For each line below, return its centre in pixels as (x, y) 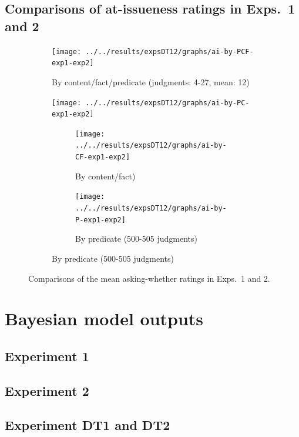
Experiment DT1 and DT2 (88, 425)
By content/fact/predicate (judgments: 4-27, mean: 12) (151, 81)
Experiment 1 (47, 356)
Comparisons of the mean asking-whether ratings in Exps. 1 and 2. (149, 278)
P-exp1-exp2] (100, 220)
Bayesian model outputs (104, 318)
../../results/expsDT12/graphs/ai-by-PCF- (169, 51)
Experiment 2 (47, 390)
